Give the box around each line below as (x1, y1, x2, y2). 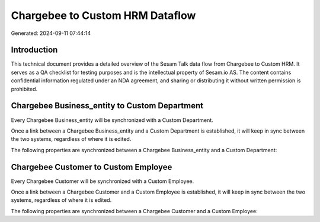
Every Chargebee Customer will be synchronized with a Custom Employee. (11, 178, 194, 185)
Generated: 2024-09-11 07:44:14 (11, 30, 91, 37)
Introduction (11, 45, 58, 55)
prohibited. (11, 85, 38, 92)
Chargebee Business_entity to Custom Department (11, 101, 204, 111)
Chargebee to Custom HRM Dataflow (11, 9, 196, 22)
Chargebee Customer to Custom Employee (11, 162, 172, 172)
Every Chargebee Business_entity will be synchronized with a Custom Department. (11, 116, 213, 124)
